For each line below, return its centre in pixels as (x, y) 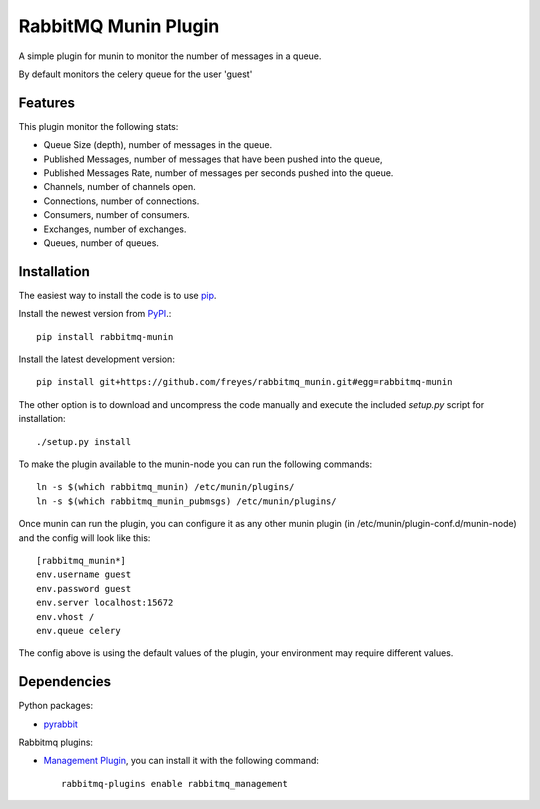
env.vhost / (65, 616)
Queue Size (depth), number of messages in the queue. (158, 145)
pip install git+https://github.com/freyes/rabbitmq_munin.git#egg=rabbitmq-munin (244, 382)
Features (46, 102)
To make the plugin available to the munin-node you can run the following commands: (195, 464)
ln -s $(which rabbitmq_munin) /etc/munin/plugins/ (165, 487)
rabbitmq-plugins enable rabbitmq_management (175, 783)
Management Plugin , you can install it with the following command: (181, 761)
